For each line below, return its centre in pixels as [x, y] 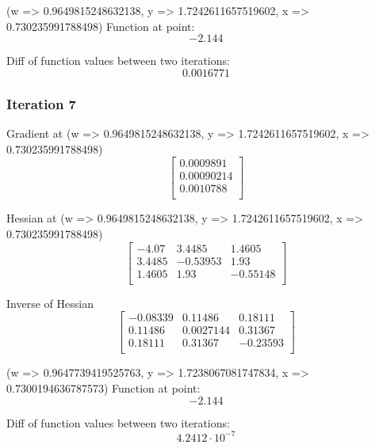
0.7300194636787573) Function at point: [103, 387]
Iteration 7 [42, 103]
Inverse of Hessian [50, 303]
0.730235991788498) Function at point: [101, 26]
